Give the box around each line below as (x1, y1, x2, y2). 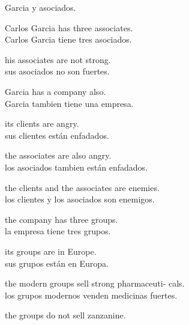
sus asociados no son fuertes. (5, 65, 110, 77)
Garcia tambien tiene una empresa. (5, 97, 134, 109)
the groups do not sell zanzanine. (5, 309, 126, 321)
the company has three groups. (5, 213, 118, 225)
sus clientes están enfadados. (5, 129, 109, 141)
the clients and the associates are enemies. (5, 181, 160, 193)
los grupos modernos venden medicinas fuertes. (5, 288, 178, 301)
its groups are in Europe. (5, 245, 97, 257)
